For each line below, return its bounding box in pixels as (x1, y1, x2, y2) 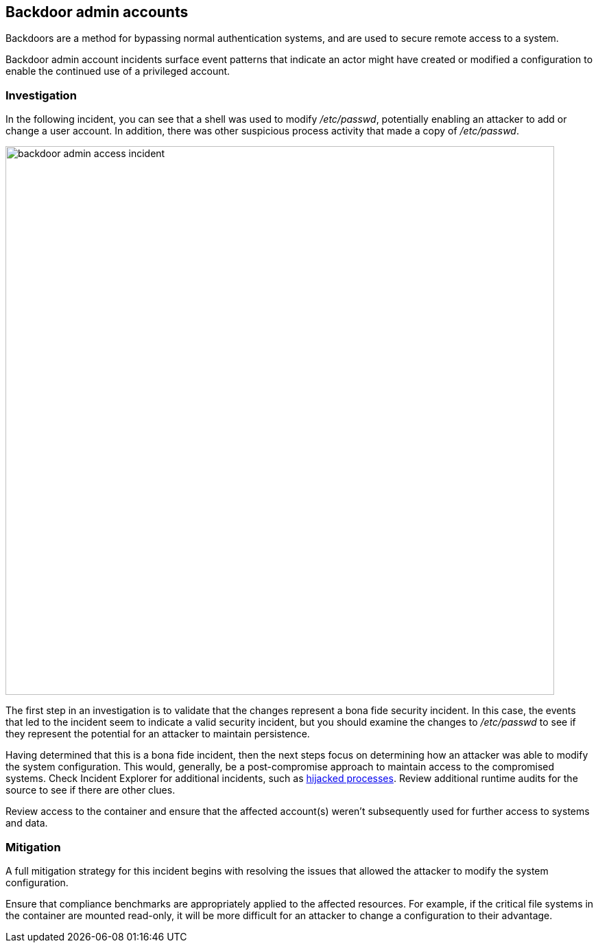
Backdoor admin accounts (5, 3, 189, 21)
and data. (5, 817, 48, 829)
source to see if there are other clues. (5, 784, 176, 796)
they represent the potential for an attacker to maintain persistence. (5, 728, 310, 740)
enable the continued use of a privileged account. (5, 65, 230, 78)
